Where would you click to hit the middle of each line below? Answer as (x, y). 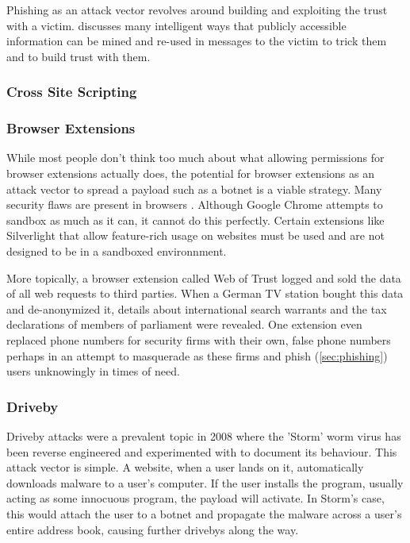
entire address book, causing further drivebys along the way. (153, 529)
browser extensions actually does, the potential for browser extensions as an (190, 173)
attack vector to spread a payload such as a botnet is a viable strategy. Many (194, 189)
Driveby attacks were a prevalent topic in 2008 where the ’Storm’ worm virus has (204, 435)
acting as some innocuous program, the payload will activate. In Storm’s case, (195, 498)
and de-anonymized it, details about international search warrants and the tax (197, 308)
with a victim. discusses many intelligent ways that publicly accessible (176, 25)
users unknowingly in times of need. (93, 371)
